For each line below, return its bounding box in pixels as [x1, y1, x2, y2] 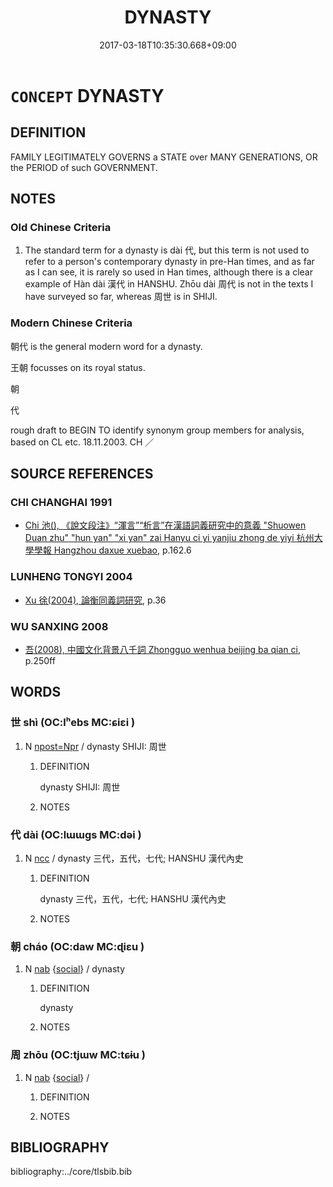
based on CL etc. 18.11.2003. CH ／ [10, 436, 155, 448]
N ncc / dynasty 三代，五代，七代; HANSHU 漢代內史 [24, 852, 244, 864]
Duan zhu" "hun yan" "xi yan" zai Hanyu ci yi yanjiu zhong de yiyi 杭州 [24, 532, 315, 544]
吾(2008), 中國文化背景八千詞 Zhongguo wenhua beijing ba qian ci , [24, 644, 301, 656]
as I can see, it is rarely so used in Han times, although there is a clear [24, 266, 313, 278]
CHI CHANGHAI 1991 [10, 496, 113, 510]
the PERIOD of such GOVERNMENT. [10, 161, 158, 173]
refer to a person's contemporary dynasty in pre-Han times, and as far [24, 256, 315, 268]
